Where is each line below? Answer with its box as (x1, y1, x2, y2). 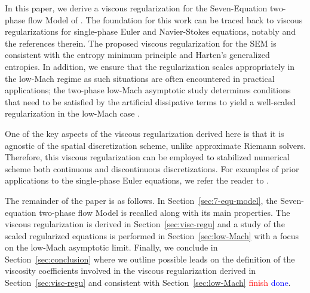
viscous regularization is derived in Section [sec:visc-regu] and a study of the (5, 218, 285, 230)
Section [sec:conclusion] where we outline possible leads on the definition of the (5, 252, 295, 265)
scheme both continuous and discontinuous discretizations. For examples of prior (5, 162, 299, 175)
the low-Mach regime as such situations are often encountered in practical (5, 72, 275, 84)
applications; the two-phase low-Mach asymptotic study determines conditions (5, 84, 291, 96)
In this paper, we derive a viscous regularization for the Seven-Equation (5, 2, 268, 14)
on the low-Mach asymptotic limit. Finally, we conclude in (5, 241, 218, 254)
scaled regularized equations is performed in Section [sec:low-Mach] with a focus (5, 229, 299, 242)
